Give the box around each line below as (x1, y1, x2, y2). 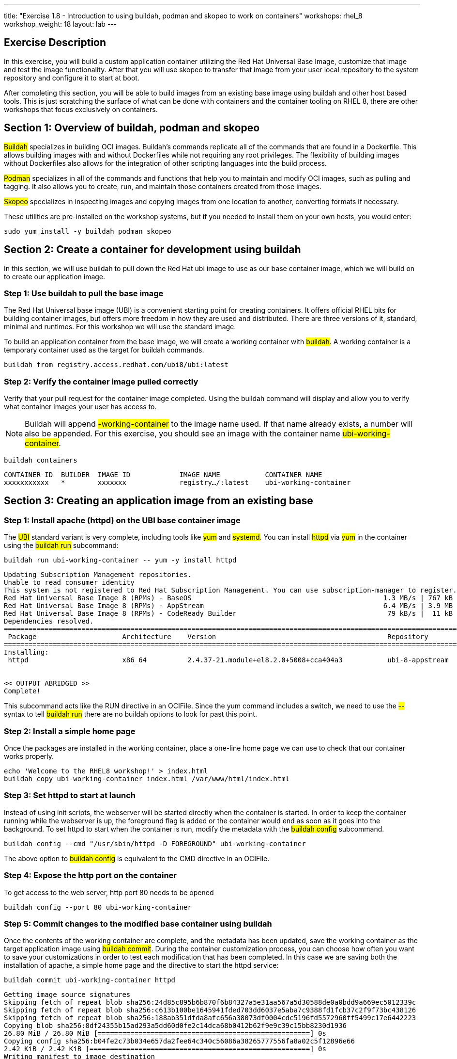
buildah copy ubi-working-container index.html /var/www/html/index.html (4, 775, 290, 783)
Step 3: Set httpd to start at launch (4, 790, 136, 801)
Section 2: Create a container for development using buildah (4, 243, 301, 256)
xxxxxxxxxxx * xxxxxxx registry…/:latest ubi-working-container (4, 479, 351, 487)
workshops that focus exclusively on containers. (4, 105, 158, 113)
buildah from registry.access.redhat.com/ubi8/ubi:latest (4, 361, 228, 369)
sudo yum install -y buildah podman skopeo (4, 227, 171, 235)
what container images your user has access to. (4, 402, 157, 411)
